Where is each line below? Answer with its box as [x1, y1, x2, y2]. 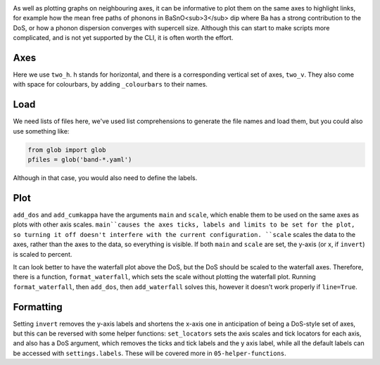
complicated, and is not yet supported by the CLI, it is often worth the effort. [13, 34, 234, 42]
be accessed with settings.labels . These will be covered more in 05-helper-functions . [13, 349, 286, 357]
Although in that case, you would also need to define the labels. [13, 174, 198, 182]
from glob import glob [27, 146, 106, 154]
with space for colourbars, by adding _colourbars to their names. [13, 80, 208, 89]
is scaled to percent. [13, 250, 72, 258]
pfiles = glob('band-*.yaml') [27, 155, 132, 164]
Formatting [13, 301, 63, 313]
